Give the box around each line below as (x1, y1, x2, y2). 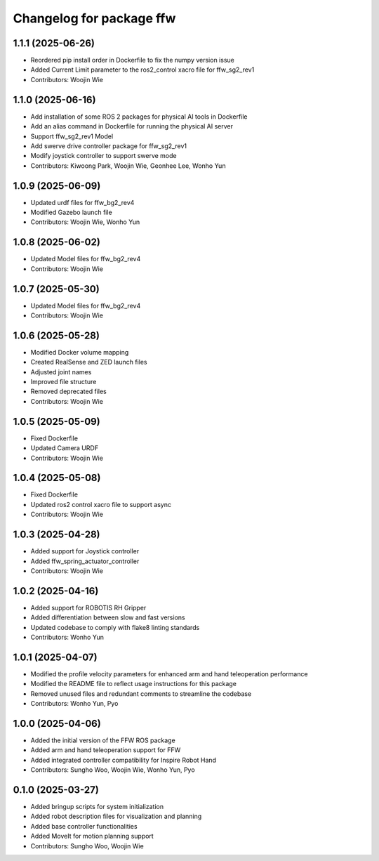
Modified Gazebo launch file (30, 208, 112, 216)
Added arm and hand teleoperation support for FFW (30, 746, 181, 754)
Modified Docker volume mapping (30, 348, 129, 356)
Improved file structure (30, 378, 97, 386)
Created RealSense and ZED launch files (30, 358, 147, 367)
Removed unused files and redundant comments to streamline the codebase (30, 689, 252, 698)
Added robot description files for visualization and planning (30, 812, 202, 821)
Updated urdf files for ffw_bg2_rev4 (30, 198, 135, 206)
